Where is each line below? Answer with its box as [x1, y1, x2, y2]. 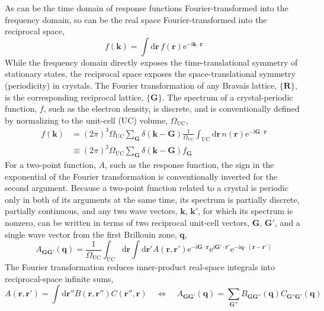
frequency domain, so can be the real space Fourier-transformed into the [5, 13, 267, 25]
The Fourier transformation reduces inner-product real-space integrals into [5, 260, 275, 273]
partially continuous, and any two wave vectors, [5, 205, 178, 217]
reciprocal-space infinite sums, [5, 272, 114, 284]
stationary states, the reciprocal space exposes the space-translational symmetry [5, 67, 296, 80]
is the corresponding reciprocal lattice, [5, 90, 144, 103]
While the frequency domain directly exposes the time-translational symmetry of [5, 56, 298, 68]
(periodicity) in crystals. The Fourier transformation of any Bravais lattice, [5, 79, 277, 91]
